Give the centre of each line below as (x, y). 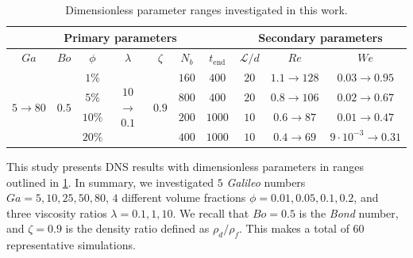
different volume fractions (184, 197)
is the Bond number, (349, 212)
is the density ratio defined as (137, 228)
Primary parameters (120, 37)
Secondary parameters (320, 37)
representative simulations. (71, 245)
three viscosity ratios (57, 212)
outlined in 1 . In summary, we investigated (110, 182)
